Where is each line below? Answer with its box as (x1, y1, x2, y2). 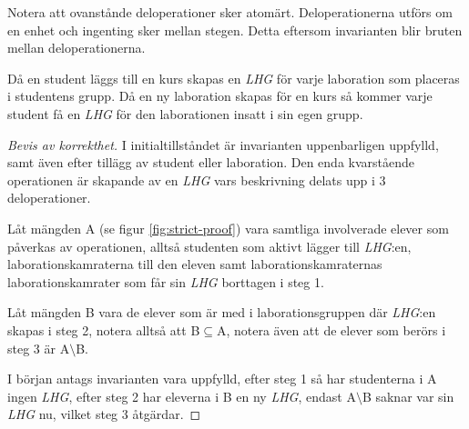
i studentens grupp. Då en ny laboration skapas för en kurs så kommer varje (7, 86, 433, 105)
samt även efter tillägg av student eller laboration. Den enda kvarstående (7, 153, 415, 172)
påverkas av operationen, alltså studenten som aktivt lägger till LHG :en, (7, 236, 412, 255)
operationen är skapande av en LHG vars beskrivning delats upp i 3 (7, 170, 386, 189)
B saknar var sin (362, 386, 454, 405)
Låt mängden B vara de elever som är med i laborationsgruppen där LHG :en (7, 303, 436, 322)
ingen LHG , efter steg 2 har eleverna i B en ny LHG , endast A (7, 386, 356, 405)
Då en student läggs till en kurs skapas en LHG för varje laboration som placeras (7, 68, 460, 87)
